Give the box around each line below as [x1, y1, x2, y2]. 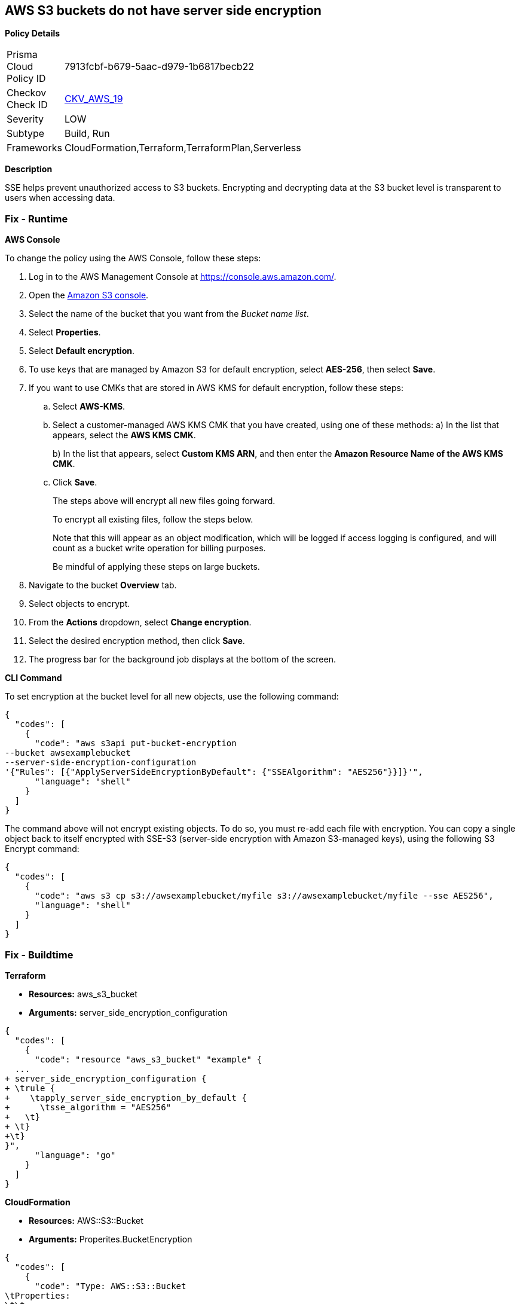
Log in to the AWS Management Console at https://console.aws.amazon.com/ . [29, 271, 337, 282]
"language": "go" [35, 1150, 116, 1160]
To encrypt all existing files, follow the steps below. [53, 514, 253, 525]
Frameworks [7, 142, 62, 154]
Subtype [7, 127, 45, 140]
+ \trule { [5, 1083, 56, 1093]
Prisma [7, 48, 38, 61]
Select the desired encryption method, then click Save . [29, 636, 245, 646]
